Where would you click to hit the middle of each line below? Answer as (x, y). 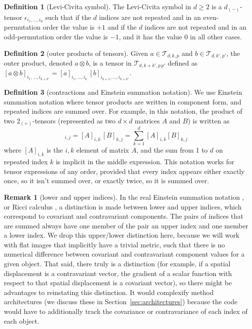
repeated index (26, 162)
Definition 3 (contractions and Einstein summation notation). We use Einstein (123, 92)
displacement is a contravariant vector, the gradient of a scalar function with (118, 273)
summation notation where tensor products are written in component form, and (123, 101)
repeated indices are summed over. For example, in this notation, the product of (123, 111)
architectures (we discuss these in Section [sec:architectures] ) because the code (121, 302)
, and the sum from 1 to (172, 150)
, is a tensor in (110, 63)
